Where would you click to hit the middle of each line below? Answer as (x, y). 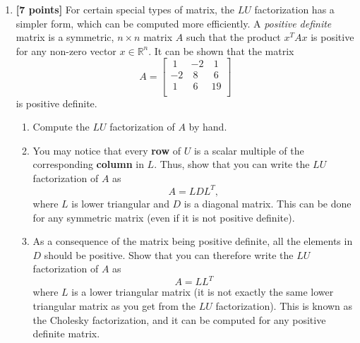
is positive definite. (56, 103)
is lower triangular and (120, 203)
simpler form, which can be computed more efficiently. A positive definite (174, 23)
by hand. (208, 127)
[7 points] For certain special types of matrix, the (125, 9)
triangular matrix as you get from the (114, 306)
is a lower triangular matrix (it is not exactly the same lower (203, 292)
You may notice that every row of (107, 150)
